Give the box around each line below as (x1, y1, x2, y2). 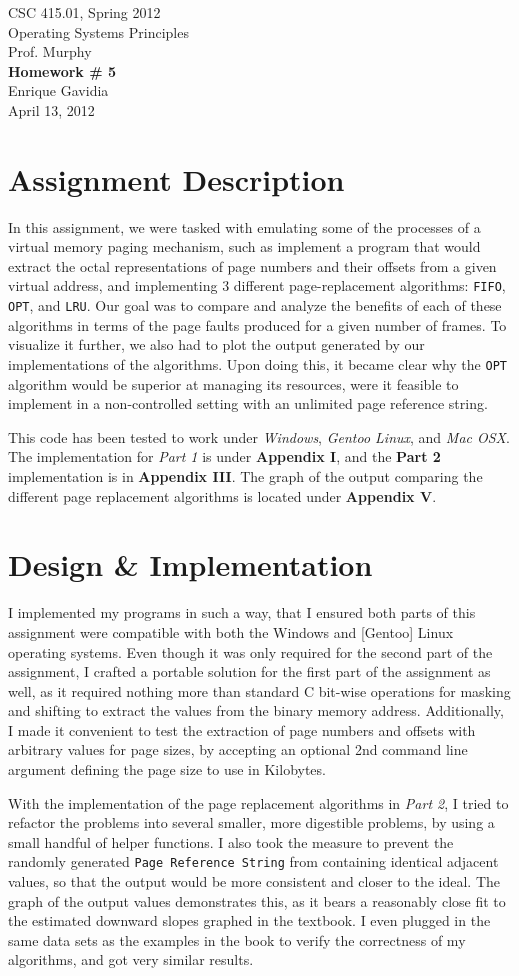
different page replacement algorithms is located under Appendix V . (8, 485, 437, 506)
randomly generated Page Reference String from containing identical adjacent (8, 851, 499, 872)
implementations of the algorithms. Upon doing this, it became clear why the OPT (8, 353, 507, 374)
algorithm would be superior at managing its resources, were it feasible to (8, 373, 459, 394)
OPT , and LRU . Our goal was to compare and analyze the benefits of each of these (8, 295, 502, 316)
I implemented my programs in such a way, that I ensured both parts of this (8, 602, 476, 623)
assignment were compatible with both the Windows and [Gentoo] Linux (8, 621, 454, 642)
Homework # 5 (8, 60, 116, 81)
